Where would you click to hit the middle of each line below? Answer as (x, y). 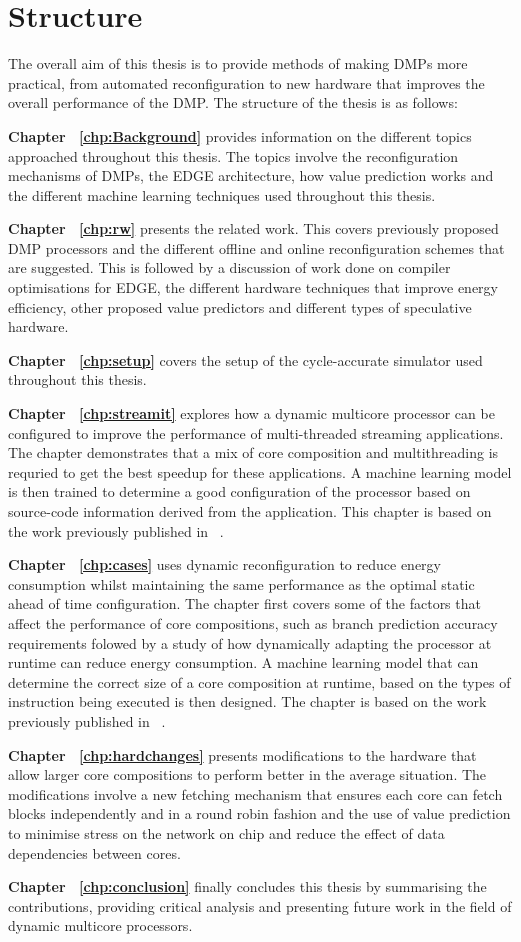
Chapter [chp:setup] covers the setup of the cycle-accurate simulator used (245, 359)
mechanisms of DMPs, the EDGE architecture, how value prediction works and (251, 175)
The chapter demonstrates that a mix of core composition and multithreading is (253, 452)
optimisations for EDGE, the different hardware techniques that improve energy (253, 287)
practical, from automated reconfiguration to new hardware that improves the (246, 82)
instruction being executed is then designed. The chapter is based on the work (247, 701)
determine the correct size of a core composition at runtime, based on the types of (259, 681)
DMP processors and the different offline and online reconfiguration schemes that (256, 247)
